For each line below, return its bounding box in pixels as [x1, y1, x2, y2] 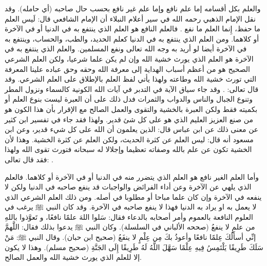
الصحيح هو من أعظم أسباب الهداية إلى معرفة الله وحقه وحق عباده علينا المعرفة [5, 63, 250, 74]
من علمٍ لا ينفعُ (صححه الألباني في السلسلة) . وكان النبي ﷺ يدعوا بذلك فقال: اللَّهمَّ [5, 221, 255, 232]
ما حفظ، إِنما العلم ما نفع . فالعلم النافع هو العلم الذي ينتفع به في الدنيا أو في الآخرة [5, 23, 261, 34]
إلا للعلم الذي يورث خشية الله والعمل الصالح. [5, 252, 142, 262]
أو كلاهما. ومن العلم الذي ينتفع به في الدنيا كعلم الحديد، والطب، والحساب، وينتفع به [5, 33, 259, 44]
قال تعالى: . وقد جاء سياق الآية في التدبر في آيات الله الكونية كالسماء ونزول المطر [5, 83, 259, 94]
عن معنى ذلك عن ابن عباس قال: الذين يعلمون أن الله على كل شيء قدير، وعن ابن [5, 124, 259, 135]
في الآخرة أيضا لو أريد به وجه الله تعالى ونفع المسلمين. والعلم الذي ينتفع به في [5, 43, 247, 54]
